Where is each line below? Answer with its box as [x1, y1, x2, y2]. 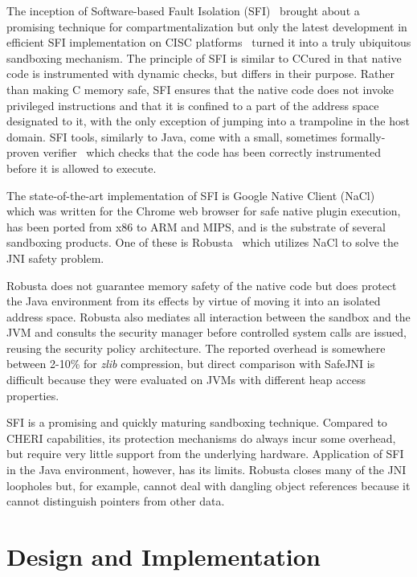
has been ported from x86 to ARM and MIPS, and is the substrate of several [6, 218, 386, 235]
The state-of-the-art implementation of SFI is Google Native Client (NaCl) [6, 186, 375, 203]
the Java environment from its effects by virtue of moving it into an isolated [6, 293, 381, 309]
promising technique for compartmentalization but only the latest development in [6, 18, 407, 35]
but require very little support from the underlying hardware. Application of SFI [6, 445, 404, 462]
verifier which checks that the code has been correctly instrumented [43, 144, 381, 161]
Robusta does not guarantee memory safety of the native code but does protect [6, 276, 397, 293]
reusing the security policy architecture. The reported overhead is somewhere [6, 339, 386, 356]
